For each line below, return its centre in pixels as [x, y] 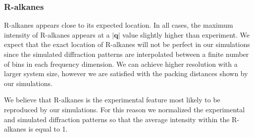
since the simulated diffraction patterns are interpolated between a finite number [127, 54]
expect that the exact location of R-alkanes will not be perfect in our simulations [127, 44]
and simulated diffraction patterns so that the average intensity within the [117, 119]
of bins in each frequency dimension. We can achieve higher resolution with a [121, 64]
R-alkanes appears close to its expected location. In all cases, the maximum [119, 25]
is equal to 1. [48, 129]
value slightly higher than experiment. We [186, 34]
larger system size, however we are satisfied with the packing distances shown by [126, 73]
